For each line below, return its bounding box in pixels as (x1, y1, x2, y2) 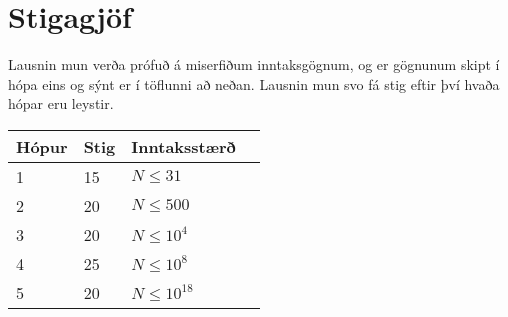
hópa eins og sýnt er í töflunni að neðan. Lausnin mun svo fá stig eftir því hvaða (8, 73, 500, 94)
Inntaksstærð (131, 134, 236, 158)
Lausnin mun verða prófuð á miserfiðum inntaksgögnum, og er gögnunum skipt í (8, 54, 500, 75)
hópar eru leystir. (8, 93, 114, 114)
